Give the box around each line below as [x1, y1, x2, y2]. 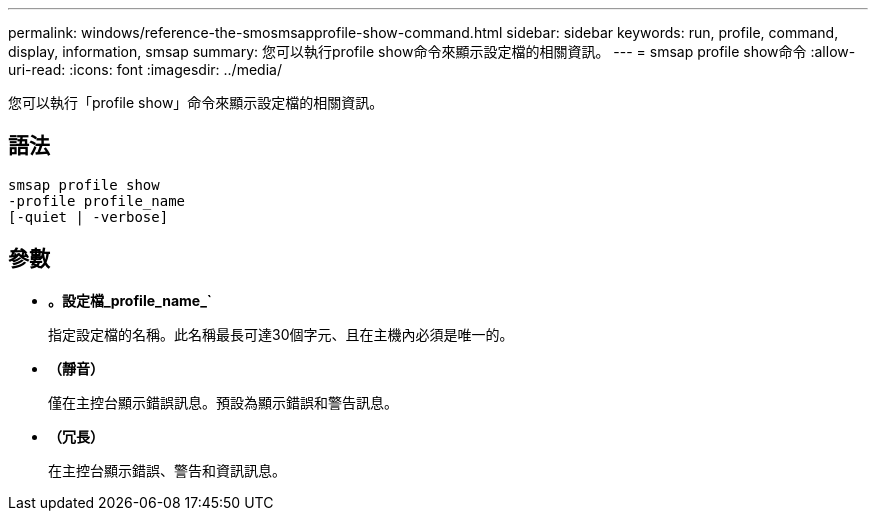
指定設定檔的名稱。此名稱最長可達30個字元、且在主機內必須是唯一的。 [48, 325, 514, 343]
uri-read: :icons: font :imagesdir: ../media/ [8, 61, 282, 78]
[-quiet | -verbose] [8, 208, 169, 225]
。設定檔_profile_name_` [48, 291, 212, 309]
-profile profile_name [8, 192, 186, 209]
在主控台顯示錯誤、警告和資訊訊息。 [48, 461, 286, 479]
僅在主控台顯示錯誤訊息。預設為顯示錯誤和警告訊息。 [48, 393, 398, 411]
